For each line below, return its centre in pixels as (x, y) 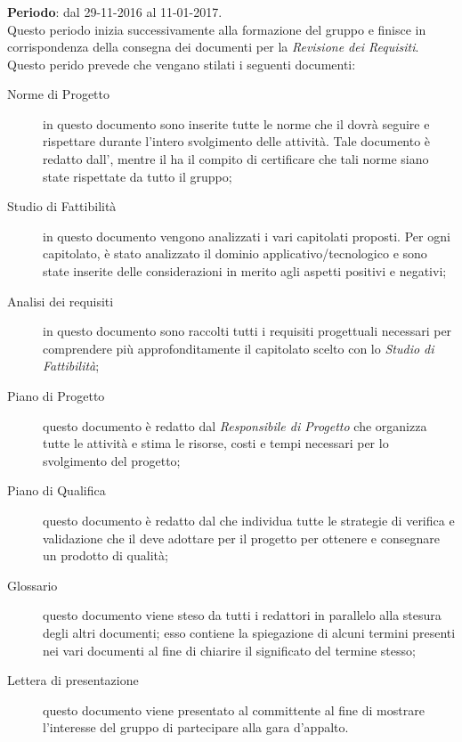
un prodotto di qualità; (105, 555)
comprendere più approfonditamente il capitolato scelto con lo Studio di (239, 348)
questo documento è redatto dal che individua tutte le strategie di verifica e (249, 520)
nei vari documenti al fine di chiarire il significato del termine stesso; (229, 650)
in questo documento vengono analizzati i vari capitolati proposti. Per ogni (247, 236)
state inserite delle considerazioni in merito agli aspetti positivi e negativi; (245, 271)
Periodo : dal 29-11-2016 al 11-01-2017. (115, 11)
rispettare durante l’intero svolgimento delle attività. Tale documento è (237, 141)
